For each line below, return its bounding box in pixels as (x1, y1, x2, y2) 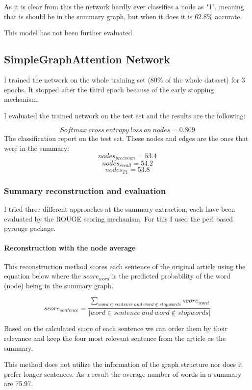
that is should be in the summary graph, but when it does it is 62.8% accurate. (4, 11, 242, 21)
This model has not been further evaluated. (4, 28, 134, 38)
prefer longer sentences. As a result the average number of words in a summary (4, 368, 242, 379)
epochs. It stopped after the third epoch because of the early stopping (4, 84, 214, 94)
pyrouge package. (4, 223, 56, 233)
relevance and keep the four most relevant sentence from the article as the (4, 333, 226, 343)
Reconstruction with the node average (4, 242, 136, 252)
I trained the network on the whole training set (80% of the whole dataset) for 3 (4, 74, 245, 84)
